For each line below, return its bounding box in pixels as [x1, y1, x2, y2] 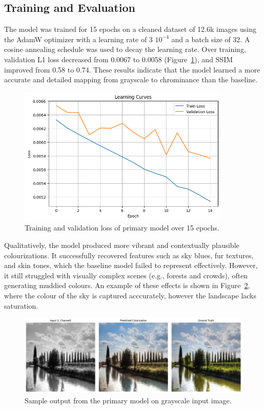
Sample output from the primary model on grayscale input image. [25, 395, 232, 405]
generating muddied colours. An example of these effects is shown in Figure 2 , [4, 280, 250, 291]
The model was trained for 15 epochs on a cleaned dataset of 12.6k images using [4, 24, 256, 34]
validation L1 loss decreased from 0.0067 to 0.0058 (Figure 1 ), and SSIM [4, 54, 233, 64]
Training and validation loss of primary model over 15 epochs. [25, 222, 219, 233]
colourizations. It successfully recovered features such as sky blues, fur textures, [4, 250, 254, 260]
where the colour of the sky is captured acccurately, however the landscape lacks [4, 290, 257, 301]
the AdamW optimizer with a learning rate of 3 [4, 33, 153, 44]
